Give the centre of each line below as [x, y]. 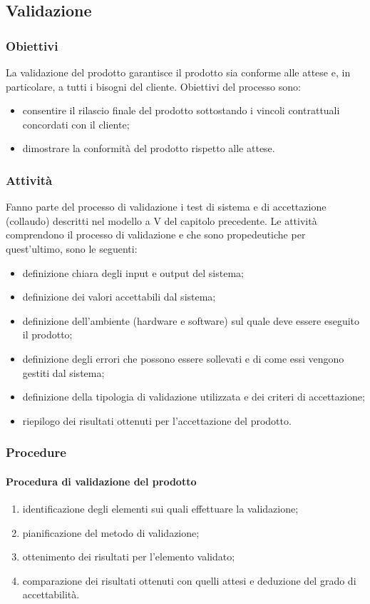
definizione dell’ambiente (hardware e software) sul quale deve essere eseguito [191, 320]
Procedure [36, 452]
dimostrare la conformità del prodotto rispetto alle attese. [149, 148]
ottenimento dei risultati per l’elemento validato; [129, 557]
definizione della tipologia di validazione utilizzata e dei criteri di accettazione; [194, 397]
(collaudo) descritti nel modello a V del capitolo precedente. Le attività [161, 220]
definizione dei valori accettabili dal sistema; [119, 297]
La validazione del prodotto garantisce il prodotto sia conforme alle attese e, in [178, 72]
